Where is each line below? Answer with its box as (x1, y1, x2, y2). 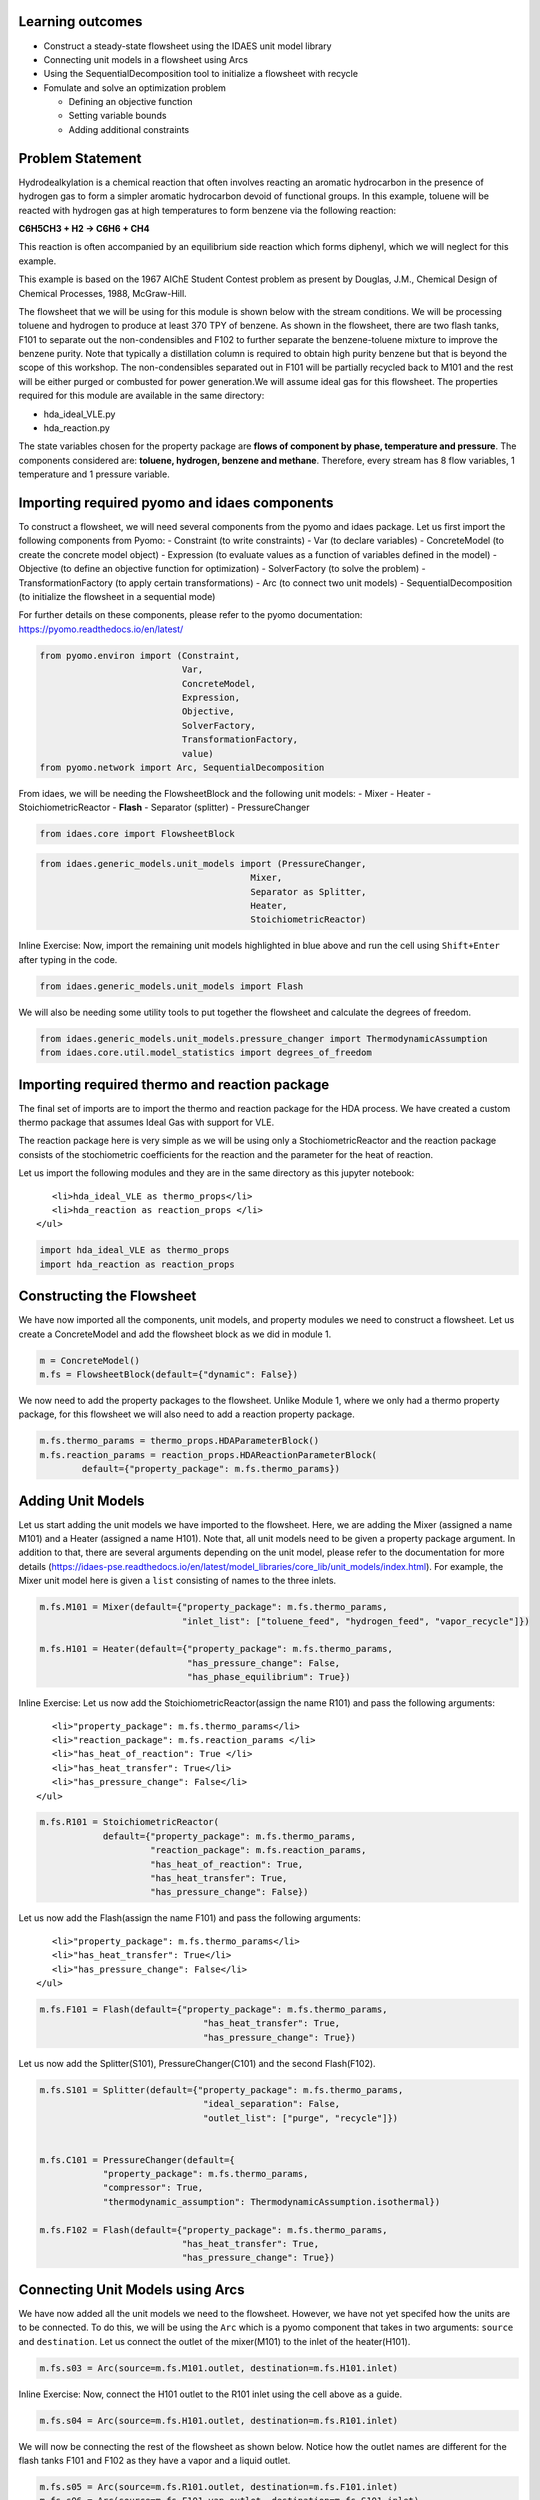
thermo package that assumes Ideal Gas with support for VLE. (18, 1116, 275, 1129)
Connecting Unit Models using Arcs (18, 2281, 245, 2298)
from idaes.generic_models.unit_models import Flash (39, 980, 304, 992)
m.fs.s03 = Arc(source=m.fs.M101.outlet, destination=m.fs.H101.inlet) (39, 2362, 399, 2374)
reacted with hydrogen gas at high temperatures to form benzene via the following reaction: (18, 204, 397, 216)
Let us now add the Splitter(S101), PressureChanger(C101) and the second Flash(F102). (18, 2057, 376, 2069)
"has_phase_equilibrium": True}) (186, 1671, 351, 1683)
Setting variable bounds (68, 110, 167, 122)
